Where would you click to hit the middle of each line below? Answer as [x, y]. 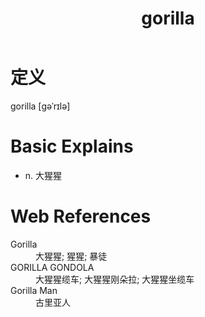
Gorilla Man [34, 290]
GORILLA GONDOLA [52, 267]
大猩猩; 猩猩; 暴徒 [71, 256]
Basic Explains [72, 146]
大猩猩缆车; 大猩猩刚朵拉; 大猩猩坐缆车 [115, 279]
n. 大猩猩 [43, 175]
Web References [81, 216]
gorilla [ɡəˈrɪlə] [40, 106]
